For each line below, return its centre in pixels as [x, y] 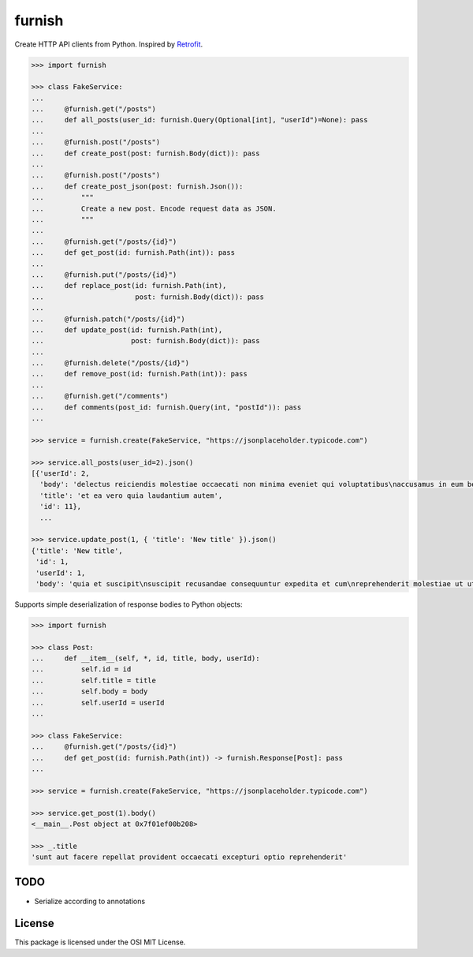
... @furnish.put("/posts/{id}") [104, 275]
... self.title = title [94, 680]
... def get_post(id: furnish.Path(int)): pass [133, 253]
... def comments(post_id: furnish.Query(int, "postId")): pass [166, 407]
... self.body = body [89, 692]
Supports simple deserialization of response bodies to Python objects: [128, 604]
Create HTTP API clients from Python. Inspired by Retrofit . [109, 44]
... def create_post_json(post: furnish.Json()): [137, 186]
